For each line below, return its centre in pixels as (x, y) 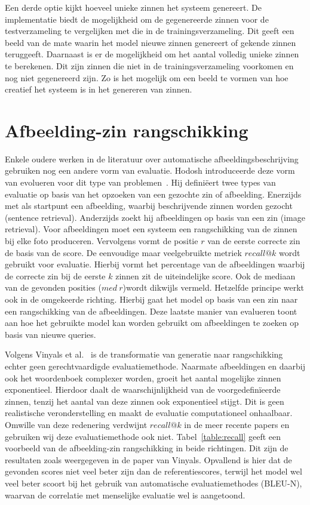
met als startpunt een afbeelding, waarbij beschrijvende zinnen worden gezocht (149, 206)
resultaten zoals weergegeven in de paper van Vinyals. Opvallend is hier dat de (148, 459)
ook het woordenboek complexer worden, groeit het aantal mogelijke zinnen (143, 378)
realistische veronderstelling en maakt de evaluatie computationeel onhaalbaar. (149, 413)
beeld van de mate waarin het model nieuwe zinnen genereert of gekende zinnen (151, 42)
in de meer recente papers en (237, 424)
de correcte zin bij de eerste (55, 275)
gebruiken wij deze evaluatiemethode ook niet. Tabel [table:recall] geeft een (143, 436)
